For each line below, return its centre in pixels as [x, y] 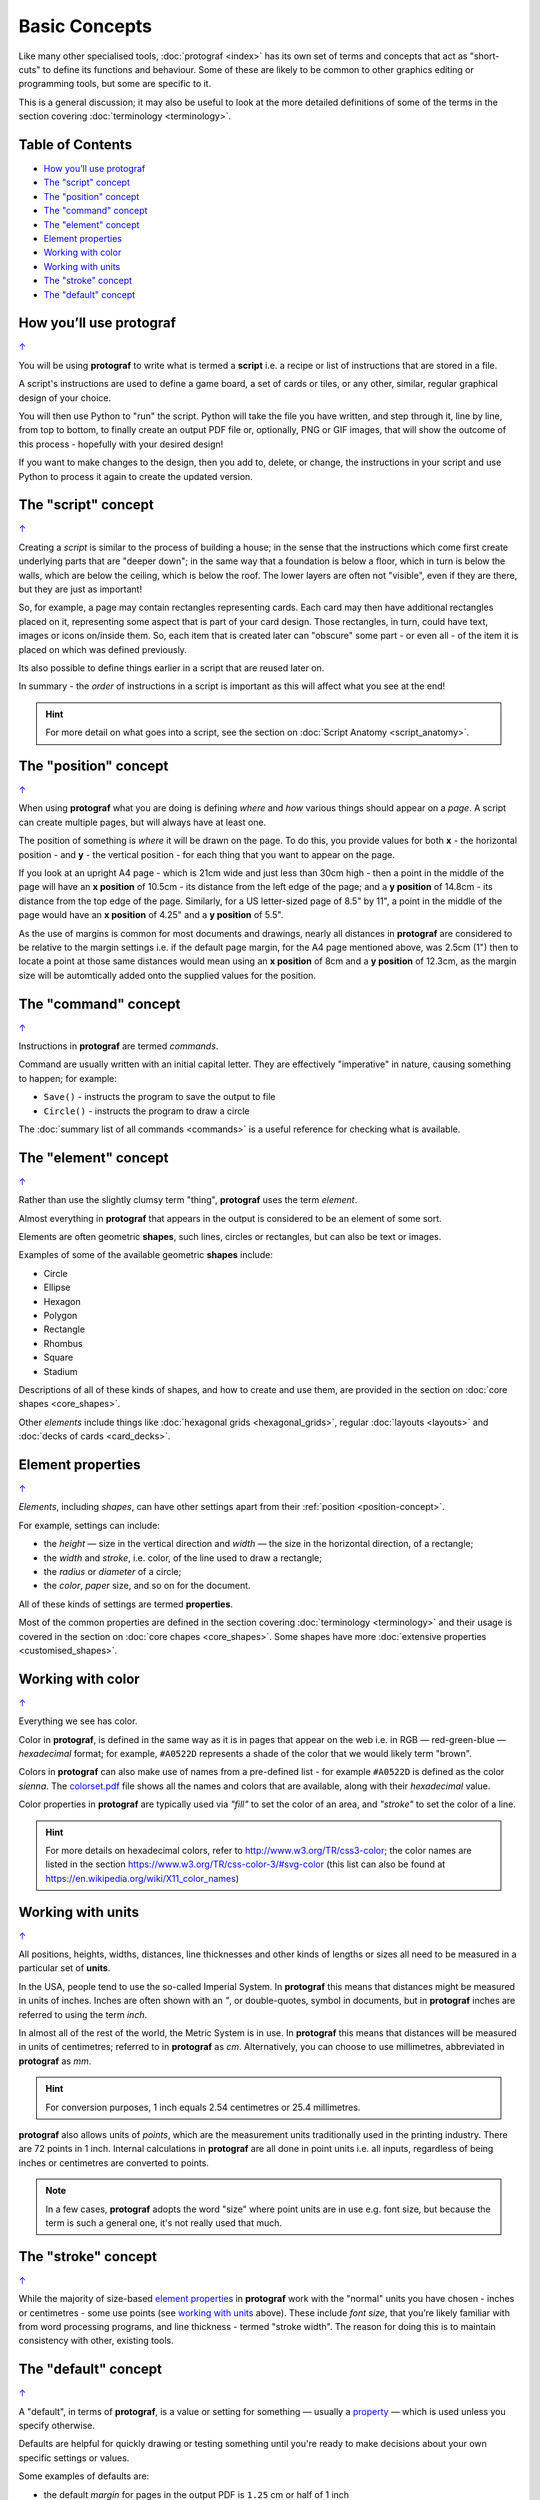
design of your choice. [65, 397]
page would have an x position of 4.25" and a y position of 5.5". [151, 915]
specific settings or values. [74, 2457]
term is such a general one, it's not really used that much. [164, 2222]
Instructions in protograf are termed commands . [118, 1046]
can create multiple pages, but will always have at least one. [142, 822]
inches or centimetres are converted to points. [114, 2162]
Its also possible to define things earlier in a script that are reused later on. [171, 667]
